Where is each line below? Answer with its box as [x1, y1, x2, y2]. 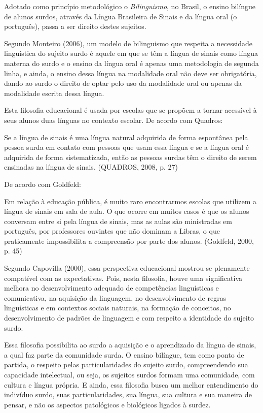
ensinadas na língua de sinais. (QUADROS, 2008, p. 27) [4, 162, 178, 172]
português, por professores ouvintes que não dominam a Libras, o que [4, 226, 220, 236]
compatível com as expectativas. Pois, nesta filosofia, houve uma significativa [4, 272, 243, 283]
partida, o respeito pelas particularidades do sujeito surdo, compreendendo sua [4, 359, 248, 370]
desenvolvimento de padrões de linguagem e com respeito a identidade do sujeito [4, 312, 254, 323]
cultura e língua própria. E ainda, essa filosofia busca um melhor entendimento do [4, 379, 258, 390]
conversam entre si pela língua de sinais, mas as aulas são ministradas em [4, 215, 232, 226]
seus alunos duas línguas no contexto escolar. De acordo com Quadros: [4, 114, 223, 125]
